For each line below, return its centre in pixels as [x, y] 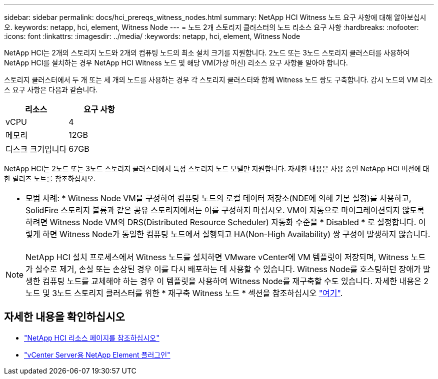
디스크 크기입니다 [36, 149]
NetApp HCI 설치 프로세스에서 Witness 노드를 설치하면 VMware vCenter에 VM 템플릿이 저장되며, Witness [217, 257]
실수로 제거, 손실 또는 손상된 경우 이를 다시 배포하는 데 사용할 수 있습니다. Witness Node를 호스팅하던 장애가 [228, 269]
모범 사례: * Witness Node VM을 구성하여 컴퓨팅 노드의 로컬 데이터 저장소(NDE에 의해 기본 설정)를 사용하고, [218, 198]
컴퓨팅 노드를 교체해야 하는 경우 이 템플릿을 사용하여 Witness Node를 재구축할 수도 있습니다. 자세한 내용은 [232, 281]
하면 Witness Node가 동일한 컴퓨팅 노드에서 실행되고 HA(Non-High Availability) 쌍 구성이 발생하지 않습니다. [236, 234]
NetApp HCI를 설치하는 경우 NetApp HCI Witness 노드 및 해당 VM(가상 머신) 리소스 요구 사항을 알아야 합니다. [176, 63]
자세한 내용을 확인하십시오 [64, 317]
